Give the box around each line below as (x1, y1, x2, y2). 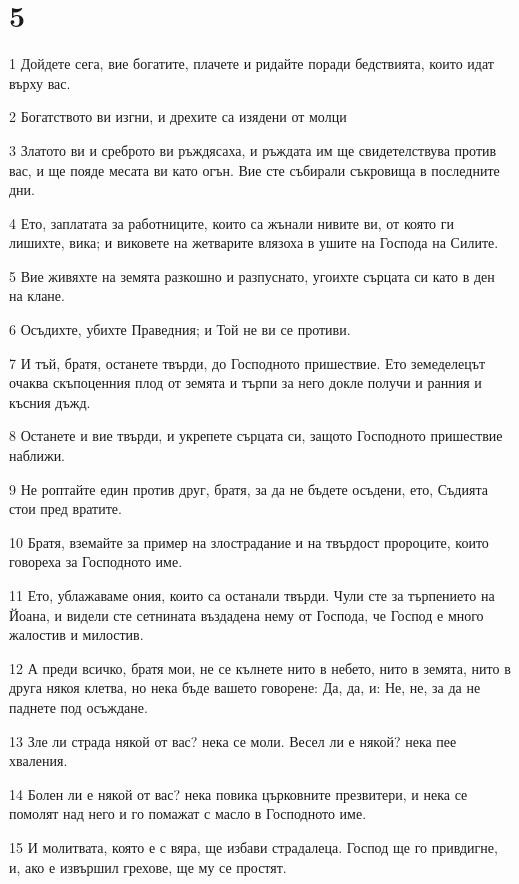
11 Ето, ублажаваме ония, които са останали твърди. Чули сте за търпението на (9, 585, 495, 605)
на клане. (9, 285, 65, 306)
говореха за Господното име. (9, 551, 183, 572)
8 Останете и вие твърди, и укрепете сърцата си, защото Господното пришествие (9, 425, 503, 446)
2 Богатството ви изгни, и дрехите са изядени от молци (9, 106, 347, 127)
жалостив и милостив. (9, 624, 144, 645)
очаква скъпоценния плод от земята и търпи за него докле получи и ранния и (9, 372, 482, 393)
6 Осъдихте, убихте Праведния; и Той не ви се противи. (9, 319, 351, 340)
